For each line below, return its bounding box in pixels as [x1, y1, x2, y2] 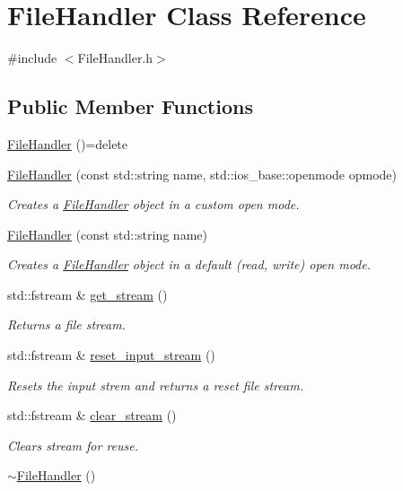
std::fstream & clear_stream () [7, 406, 177, 425]
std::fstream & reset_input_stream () [7, 346, 215, 364]
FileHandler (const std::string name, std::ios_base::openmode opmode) [7, 164, 397, 183]
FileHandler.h [77, 48, 153, 67]
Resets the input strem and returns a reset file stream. [7, 375, 303, 394]
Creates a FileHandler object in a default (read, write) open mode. [7, 255, 371, 274]
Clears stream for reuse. [7, 435, 139, 454]
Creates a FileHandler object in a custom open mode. [7, 195, 300, 214]
